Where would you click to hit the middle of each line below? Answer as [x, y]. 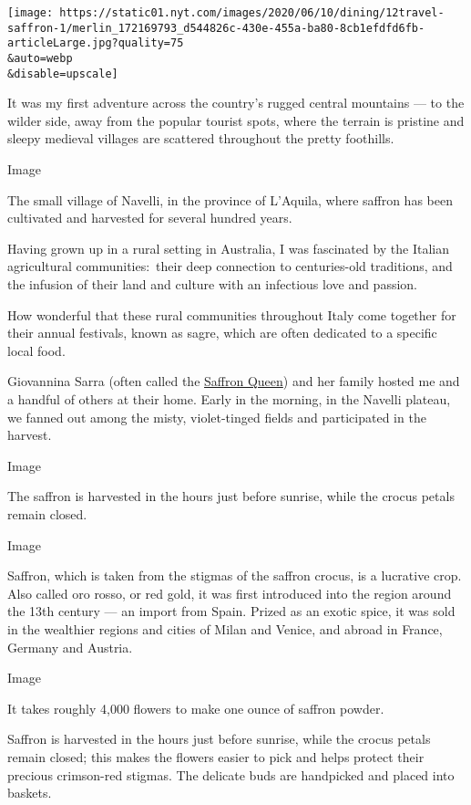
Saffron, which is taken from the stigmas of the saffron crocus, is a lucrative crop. [235, 575]
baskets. [30, 793]
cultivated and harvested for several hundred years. [150, 218]
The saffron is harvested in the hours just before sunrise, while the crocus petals [231, 496]
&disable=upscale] [63, 73]
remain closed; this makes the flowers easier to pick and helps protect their [216, 756]
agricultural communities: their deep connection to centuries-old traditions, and [230, 266]
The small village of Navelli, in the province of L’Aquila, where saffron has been [230, 199]
